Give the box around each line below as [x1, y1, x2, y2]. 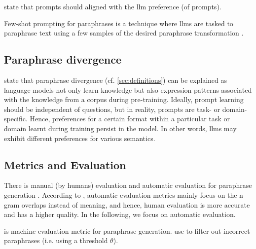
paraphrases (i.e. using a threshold [4, 235, 108, 246]
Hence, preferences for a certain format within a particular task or [30, 113, 230, 124]
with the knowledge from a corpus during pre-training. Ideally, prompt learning [4, 94, 244, 105]
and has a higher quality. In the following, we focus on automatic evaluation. [4, 209, 236, 219]
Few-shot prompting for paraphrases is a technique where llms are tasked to [4, 18, 233, 28]
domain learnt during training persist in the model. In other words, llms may [4, 123, 237, 133]
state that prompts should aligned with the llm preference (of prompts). [4, 1, 221, 11]
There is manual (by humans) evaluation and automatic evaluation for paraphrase [4, 180, 252, 190]
